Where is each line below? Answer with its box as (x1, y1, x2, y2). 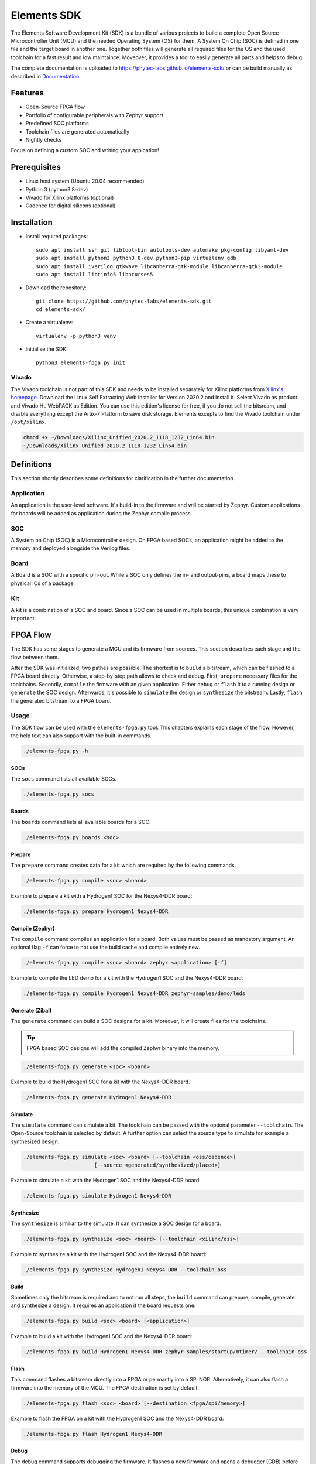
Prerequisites (11, 162, 61, 172)
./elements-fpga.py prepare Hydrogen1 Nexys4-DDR (23, 908, 169, 915)
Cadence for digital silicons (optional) (25, 202, 116, 209)
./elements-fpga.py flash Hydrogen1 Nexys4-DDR (23, 1431, 162, 1437)
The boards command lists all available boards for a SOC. (11, 819, 152, 826)
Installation (11, 217, 53, 228)
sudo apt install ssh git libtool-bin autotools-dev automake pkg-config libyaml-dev (36, 247, 289, 253)
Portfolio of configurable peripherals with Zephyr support (25, 111, 164, 118)
